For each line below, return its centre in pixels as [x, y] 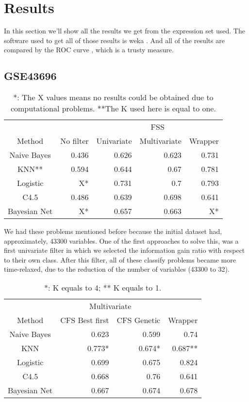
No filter [75, 141]
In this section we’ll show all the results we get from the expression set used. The [124, 31]
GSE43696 [30, 76]
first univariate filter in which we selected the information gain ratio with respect [124, 250]
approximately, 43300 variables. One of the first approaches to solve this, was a [121, 240]
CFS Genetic [139, 320]
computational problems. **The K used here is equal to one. [113, 108]
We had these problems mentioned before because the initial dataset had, [113, 231]
